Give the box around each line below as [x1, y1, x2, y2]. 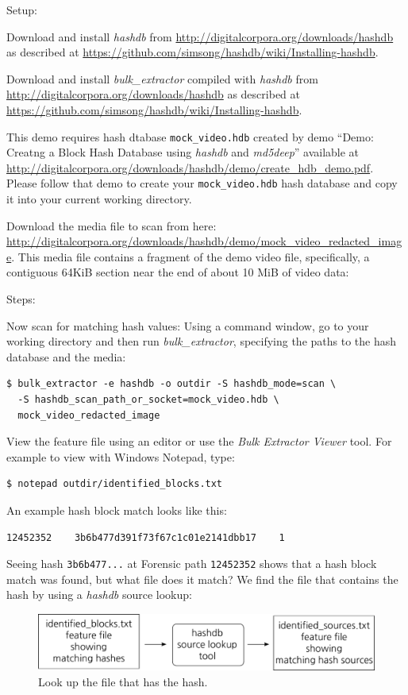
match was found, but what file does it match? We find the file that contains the [6, 570, 398, 587]
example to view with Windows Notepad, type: [6, 448, 235, 465]
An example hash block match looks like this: [6, 501, 227, 518]
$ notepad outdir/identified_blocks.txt [6, 478, 223, 490]
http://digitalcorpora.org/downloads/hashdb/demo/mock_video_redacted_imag [6, 233, 402, 249]
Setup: [6, 2, 37, 17]
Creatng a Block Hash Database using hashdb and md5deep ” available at [6, 144, 360, 160]
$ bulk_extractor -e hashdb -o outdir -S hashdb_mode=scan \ [6, 378, 337, 390]
